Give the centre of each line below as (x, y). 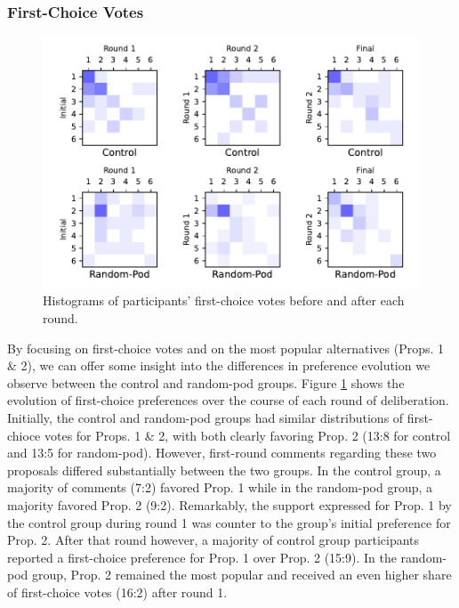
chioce (24, 435)
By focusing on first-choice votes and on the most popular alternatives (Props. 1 (226, 348)
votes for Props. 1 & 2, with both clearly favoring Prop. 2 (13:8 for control (247, 435)
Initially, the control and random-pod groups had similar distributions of (205, 418)
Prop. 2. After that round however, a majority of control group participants (213, 540)
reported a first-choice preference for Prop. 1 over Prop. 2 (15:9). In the (202, 557)
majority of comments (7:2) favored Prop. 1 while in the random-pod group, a (220, 487)
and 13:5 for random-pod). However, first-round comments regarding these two (222, 453)
